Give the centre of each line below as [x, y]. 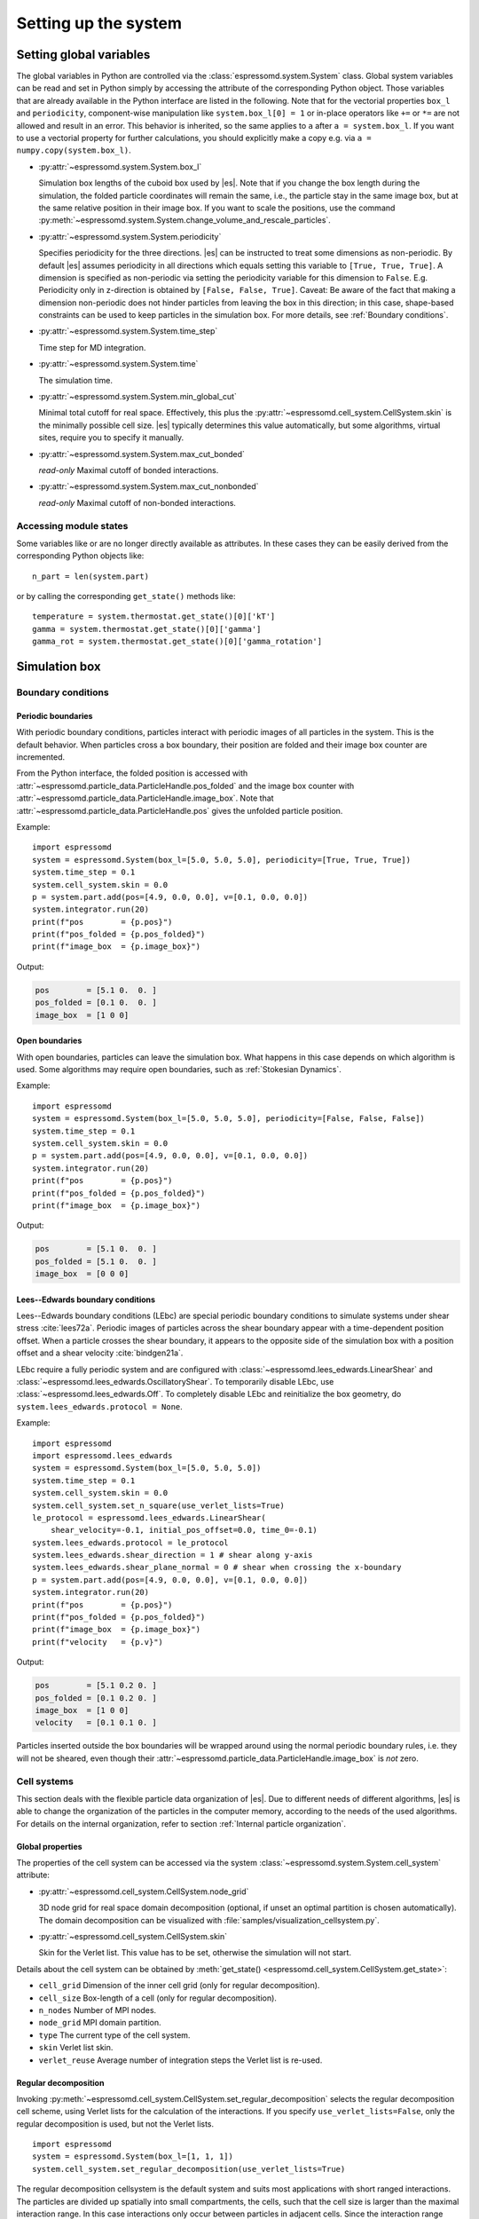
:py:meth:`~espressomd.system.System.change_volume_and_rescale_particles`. [185, 220]
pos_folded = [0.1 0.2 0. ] [96, 1698]
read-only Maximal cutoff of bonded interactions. [129, 470]
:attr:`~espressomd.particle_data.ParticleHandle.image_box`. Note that [145, 798]
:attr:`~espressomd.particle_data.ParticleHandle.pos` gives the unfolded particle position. [180, 810]
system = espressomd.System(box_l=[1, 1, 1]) [133, 2156]
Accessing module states [72, 525]
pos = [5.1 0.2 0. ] [96, 1686]
